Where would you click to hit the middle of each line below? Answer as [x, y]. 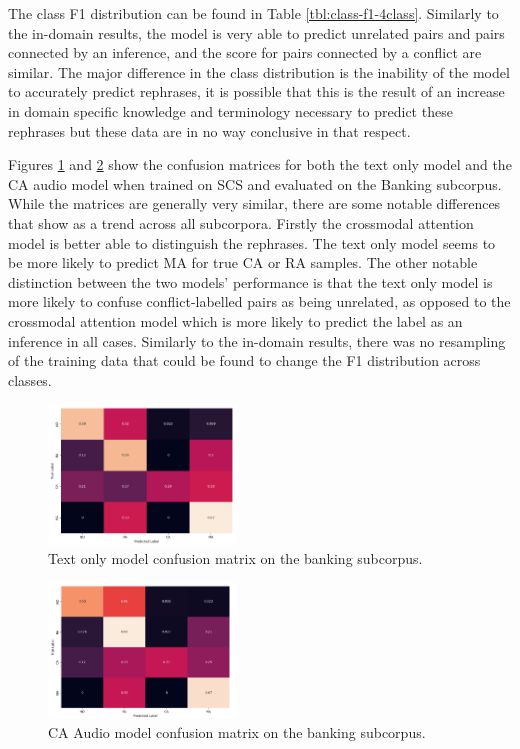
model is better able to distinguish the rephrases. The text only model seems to [252, 242]
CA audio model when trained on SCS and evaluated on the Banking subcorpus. [255, 183]
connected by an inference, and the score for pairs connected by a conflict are [245, 52]
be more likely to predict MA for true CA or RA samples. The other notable [243, 262]
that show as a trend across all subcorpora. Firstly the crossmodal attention [241, 222]
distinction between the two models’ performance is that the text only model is [250, 281]
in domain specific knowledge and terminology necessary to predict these [230, 110]
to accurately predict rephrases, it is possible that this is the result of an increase [256, 91]
